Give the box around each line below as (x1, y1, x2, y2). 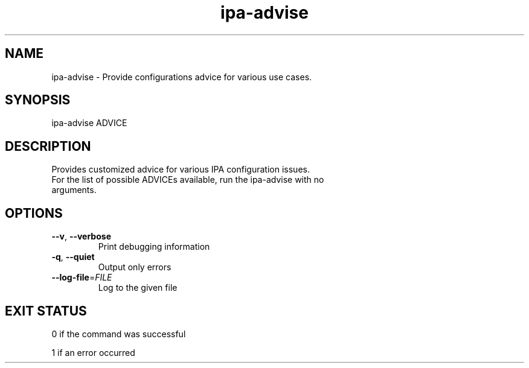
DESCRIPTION (5, 138, 91, 154)
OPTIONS (5, 205, 63, 221)
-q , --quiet (51, 252, 95, 262)
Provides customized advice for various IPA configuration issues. (51, 164, 310, 175)
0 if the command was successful (51, 328, 186, 339)
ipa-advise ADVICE (51, 118, 127, 128)
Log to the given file (98, 282, 178, 293)
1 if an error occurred (51, 347, 135, 358)
